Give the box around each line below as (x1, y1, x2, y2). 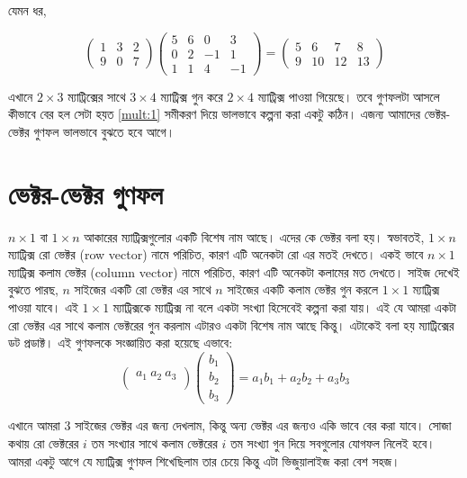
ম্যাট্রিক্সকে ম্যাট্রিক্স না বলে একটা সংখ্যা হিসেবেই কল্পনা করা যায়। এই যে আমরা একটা (112, 298, 456, 317)
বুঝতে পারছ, (8, 280, 58, 299)
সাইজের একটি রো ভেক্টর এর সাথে (74, 280, 211, 299)
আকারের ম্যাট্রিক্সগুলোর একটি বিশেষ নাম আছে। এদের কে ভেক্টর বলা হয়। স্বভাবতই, (84, 227, 425, 246)
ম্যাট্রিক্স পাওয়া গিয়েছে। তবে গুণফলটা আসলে (257, 86, 440, 105)
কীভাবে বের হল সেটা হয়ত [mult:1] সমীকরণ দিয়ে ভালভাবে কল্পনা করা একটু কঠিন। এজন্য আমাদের (8, 104, 421, 123)
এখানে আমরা (8, 416, 60, 435)
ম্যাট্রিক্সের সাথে (67, 86, 126, 105)
